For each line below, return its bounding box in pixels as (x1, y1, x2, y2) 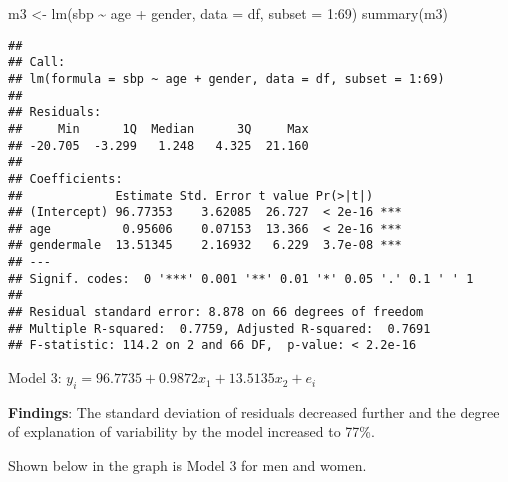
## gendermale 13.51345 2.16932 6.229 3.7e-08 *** (8, 238, 402, 253)
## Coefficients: (8, 171, 123, 186)
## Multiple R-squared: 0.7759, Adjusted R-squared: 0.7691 (8, 321, 431, 336)
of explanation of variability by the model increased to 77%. (8, 421, 375, 442)
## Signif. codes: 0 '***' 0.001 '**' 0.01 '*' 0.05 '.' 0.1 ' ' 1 (8, 271, 474, 286)
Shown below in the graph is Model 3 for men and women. (8, 455, 367, 476)
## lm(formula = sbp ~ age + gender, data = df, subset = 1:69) (8, 71, 445, 86)
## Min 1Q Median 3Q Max (8, 121, 309, 136)
